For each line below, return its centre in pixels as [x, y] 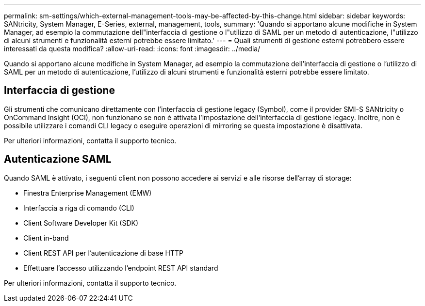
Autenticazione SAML [58, 159]
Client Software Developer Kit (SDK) [81, 223]
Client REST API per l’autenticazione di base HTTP [104, 253]
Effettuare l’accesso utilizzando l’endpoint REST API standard [121, 268]
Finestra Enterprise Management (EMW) [88, 193]
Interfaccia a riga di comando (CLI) [79, 208]
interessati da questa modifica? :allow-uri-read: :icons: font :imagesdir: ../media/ [132, 49]
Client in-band [46, 238]
